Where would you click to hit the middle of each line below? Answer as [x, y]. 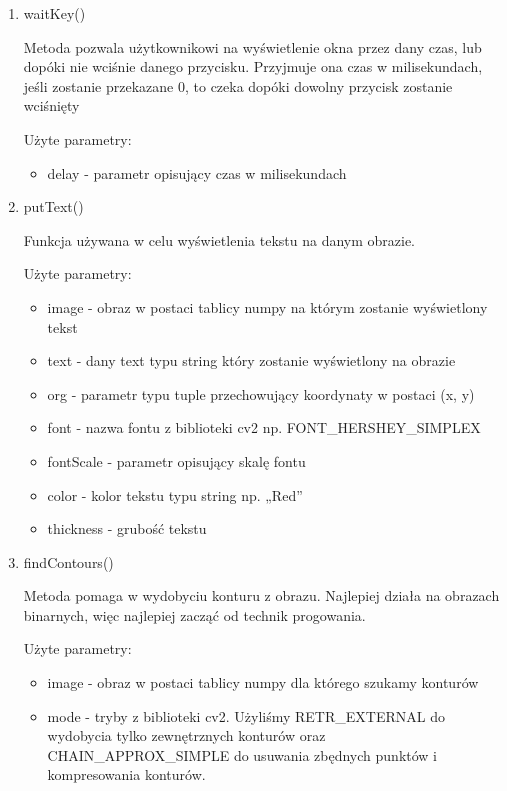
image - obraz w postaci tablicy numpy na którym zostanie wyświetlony [267, 306]
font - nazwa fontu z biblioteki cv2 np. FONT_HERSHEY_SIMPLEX [264, 427]
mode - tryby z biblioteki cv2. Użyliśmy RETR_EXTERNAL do [246, 715]
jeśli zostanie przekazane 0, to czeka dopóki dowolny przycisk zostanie [238, 85]
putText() [53, 206]
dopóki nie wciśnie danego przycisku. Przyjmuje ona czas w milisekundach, [253, 66]
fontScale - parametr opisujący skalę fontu [176, 460]
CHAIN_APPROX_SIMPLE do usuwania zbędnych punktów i [242, 754]
